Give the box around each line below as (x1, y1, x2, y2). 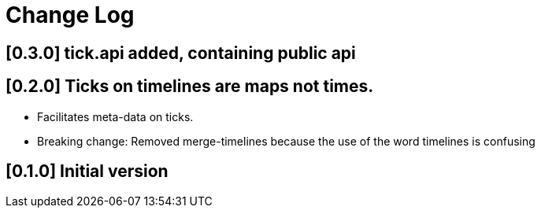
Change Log (6, 2, 135, 28)
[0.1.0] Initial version (6, 161, 169, 182)
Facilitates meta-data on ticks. (37, 109, 194, 124)
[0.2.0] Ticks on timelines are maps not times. (6, 76, 374, 97)
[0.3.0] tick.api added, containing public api (6, 42, 356, 63)
